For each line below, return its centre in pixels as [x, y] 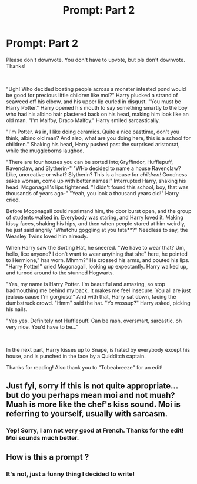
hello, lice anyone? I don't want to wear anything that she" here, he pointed [97, 254]
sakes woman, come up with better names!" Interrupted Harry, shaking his [96, 181]
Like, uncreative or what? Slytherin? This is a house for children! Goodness [97, 174]
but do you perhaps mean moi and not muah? [91, 395]
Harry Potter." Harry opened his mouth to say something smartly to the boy [97, 107]
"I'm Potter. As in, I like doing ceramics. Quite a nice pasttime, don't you [93, 132]
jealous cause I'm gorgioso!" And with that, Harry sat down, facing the [91, 296]
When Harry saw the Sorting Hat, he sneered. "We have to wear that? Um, [96, 247]
